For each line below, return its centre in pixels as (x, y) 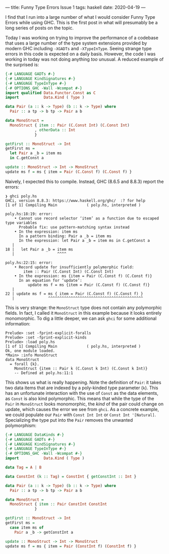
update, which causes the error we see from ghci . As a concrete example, (82, 409)
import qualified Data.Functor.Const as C (50, 93)
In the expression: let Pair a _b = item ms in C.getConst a (84, 240)
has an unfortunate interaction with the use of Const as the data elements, (82, 393)
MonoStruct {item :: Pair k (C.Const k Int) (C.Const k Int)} (81, 368)
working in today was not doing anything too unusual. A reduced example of (84, 59)
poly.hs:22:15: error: (29, 263)
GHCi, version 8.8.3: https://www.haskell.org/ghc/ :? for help (75, 200)
